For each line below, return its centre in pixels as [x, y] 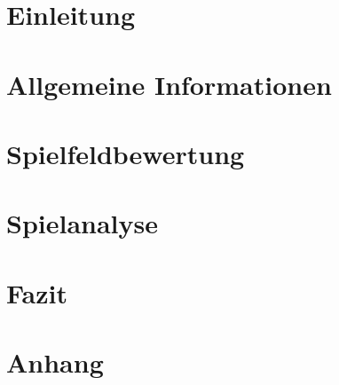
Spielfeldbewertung [126, 153]
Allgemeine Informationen [169, 84]
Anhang [55, 362]
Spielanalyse [82, 223]
